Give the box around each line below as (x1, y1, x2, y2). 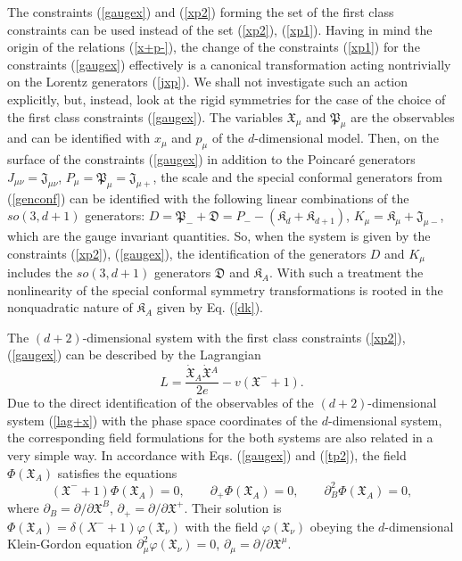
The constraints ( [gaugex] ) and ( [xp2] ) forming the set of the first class (7, 3, 394, 21)
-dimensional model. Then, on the (254, 128, 439, 147)
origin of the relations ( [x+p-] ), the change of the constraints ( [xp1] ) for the (7, 37, 420, 56)
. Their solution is (184, 499, 282, 517)
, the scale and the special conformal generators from (153, 167, 442, 186)
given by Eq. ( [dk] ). (156, 298, 263, 317)
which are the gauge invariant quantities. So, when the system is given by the (7, 226, 431, 244)
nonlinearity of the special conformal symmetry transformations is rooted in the (7, 280, 443, 299)
